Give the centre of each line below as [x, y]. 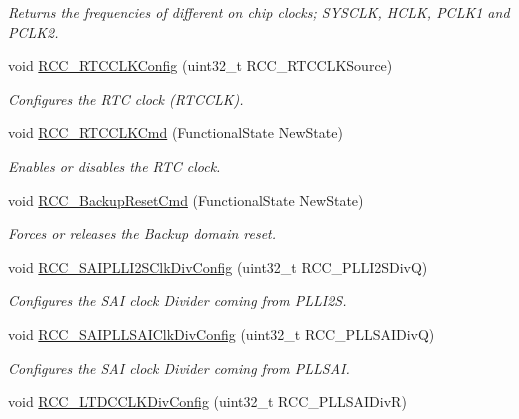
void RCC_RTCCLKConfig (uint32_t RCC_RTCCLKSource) [200, 65]
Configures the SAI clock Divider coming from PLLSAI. [179, 367]
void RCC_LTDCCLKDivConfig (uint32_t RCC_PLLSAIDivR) [207, 401]
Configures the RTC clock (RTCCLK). [126, 98]
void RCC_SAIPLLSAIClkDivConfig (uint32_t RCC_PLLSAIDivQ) [221, 333]
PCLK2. [33, 31]
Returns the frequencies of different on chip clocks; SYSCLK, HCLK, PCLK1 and [259, 12]
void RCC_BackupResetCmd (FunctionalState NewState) [186, 199]
